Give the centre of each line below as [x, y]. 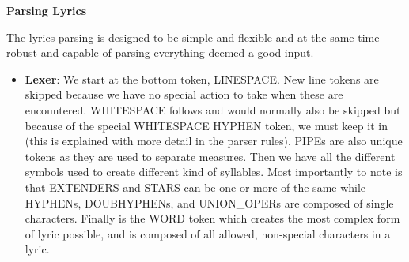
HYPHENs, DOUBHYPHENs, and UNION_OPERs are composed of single [209, 202]
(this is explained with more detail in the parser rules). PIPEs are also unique [214, 141]
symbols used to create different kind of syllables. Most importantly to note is [214, 172]
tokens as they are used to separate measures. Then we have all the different [210, 156]
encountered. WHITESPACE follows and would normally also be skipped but [213, 109]
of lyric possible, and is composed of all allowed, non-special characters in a [208, 233]
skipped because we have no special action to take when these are [184, 94]
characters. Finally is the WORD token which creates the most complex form [212, 218]
